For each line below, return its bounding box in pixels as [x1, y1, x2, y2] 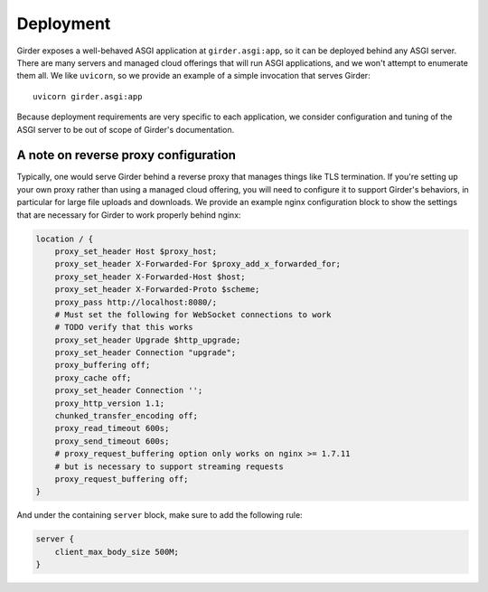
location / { [35, 233, 94, 244]
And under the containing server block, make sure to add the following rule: [16, 510, 303, 521]
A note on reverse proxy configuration [16, 147, 237, 163]
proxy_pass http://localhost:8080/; [54, 296, 217, 307]
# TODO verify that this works [54, 322, 193, 333]
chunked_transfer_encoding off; [54, 411, 199, 421]
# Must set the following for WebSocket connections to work [54, 309, 332, 320]
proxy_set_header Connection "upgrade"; [54, 348, 237, 358]
